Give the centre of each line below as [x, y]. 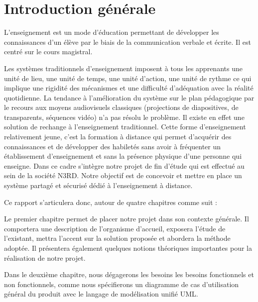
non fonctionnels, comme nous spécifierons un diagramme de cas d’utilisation [122, 284]
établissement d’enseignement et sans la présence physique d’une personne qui [123, 156]
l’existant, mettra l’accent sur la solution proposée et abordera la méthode [117, 238]
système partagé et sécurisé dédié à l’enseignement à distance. [98, 185]
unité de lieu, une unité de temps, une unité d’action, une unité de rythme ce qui [128, 78]
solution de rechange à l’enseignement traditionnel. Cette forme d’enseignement [125, 127]
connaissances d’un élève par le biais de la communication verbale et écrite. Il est [128, 42]
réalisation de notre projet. [45, 257]
